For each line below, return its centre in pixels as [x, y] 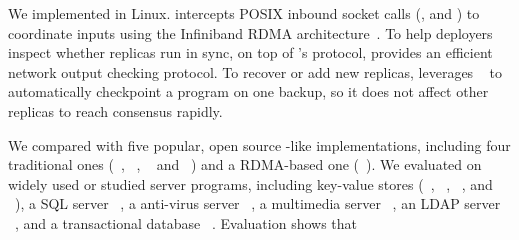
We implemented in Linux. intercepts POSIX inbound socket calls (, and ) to [244, 13]
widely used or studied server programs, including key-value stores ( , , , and [250, 183]
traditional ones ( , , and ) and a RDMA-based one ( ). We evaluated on [245, 164]
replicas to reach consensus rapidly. [115, 110]
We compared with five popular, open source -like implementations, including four [259, 144]
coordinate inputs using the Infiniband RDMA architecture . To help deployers [250, 32]
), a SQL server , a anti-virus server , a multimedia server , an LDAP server [258, 203]
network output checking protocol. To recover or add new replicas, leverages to [255, 71]
